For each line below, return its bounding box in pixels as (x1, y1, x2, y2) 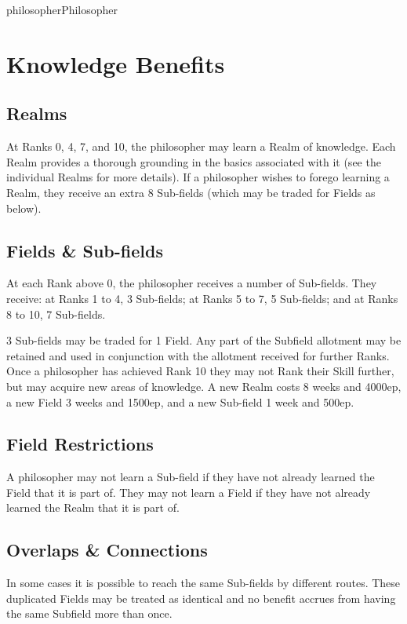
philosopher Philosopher (6, 2, 118, 17)
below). (6, 199, 42, 216)
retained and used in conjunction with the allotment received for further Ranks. (6, 347, 390, 363)
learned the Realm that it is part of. (6, 499, 180, 516)
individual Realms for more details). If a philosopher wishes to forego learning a (6, 169, 390, 185)
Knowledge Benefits (6, 47, 225, 79)
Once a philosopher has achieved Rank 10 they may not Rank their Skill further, (6, 363, 394, 379)
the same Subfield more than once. (6, 605, 173, 622)
